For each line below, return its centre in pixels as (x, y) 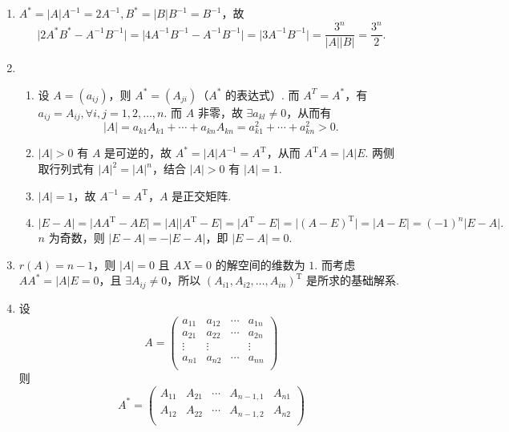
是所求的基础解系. (353, 280)
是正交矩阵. (202, 195)
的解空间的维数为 (260, 264)
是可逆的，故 (138, 153)
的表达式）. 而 (263, 94)
